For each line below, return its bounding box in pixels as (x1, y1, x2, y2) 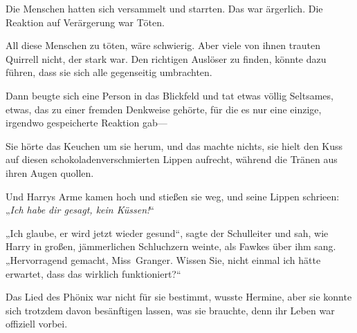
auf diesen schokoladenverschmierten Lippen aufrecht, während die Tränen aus (6, 152, 338, 166)
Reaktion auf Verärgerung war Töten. (6, 15, 165, 29)
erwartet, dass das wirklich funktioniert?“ (6, 266, 181, 280)
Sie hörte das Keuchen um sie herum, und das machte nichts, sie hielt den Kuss (6, 138, 343, 153)
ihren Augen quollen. (6, 165, 94, 180)
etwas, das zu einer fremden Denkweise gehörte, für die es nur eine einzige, (6, 102, 322, 116)
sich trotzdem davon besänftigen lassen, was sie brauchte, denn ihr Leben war (6, 303, 335, 317)
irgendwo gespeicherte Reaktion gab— (6, 115, 167, 130)
